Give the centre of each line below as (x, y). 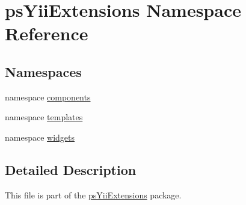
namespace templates (44, 117)
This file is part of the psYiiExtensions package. (93, 194)
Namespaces (43, 71)
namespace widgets (40, 137)
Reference (47, 33)
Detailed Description (71, 169)
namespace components (48, 96)
